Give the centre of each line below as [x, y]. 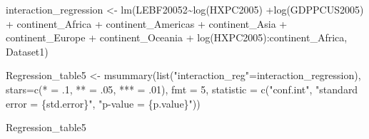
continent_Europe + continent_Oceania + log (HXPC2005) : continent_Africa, [177, 37]
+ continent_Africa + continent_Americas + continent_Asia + [147, 23]
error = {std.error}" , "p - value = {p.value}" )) [103, 103]
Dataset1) [27, 51]
